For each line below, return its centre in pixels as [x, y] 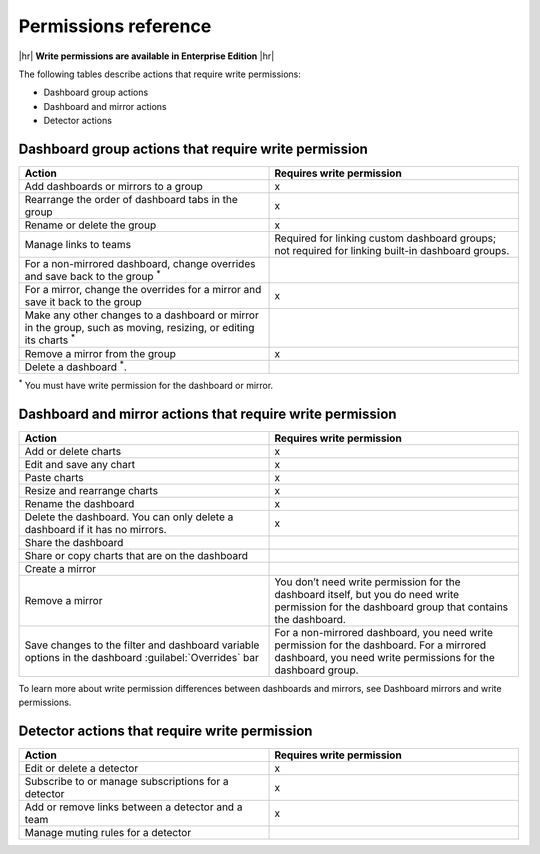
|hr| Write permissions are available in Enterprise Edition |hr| [146, 56]
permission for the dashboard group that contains [391, 607]
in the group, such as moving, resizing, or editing [139, 328]
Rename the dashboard [79, 503]
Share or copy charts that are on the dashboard [136, 555]
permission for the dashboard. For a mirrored [380, 645]
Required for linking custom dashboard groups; [385, 238]
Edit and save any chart [79, 464]
